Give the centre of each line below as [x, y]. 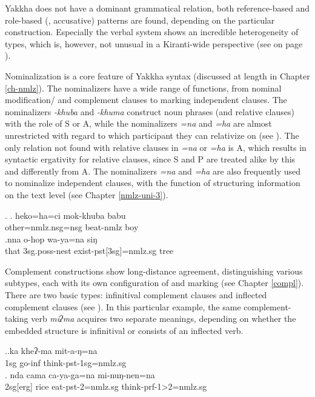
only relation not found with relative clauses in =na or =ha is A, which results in [156, 147]
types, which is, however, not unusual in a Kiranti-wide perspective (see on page [154, 43]
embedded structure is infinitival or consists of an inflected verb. [124, 330]
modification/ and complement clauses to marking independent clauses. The [146, 100]
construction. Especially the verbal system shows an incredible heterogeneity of [152, 32]
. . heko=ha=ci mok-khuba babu [65, 215]
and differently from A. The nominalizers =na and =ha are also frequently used [153, 171]
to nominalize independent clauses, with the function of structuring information [153, 183]
